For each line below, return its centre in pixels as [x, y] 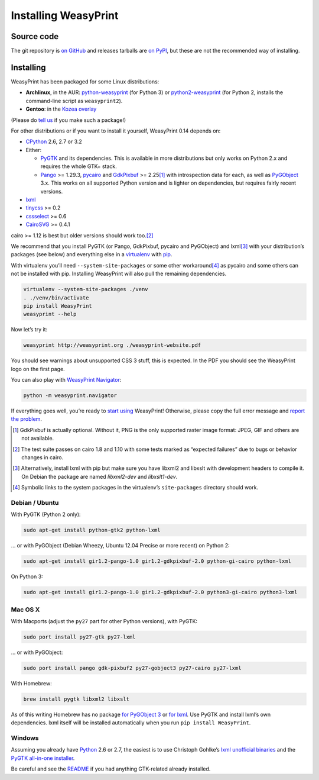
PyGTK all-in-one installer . [43, 758]
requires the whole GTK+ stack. [79, 166]
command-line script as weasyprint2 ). [74, 101]
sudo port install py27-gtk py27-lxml [79, 637]
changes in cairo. [43, 457]
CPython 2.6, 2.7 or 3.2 [54, 141]
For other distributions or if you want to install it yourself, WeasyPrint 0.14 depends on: [116, 131]
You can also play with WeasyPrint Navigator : [66, 380]
